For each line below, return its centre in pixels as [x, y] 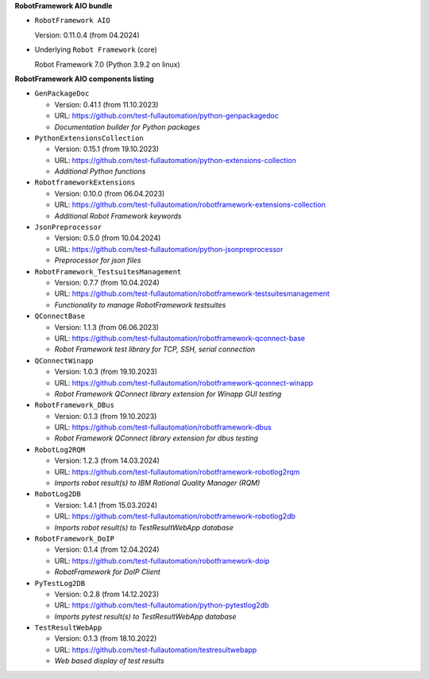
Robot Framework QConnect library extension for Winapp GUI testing [168, 394]
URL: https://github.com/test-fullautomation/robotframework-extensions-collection [190, 205]
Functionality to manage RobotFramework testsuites [140, 305]
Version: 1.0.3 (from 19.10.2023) [106, 372]
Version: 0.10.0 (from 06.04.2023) [110, 193]
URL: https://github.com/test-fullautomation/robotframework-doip [162, 561]
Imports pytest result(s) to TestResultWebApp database [145, 616]
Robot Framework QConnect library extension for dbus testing [156, 438]
